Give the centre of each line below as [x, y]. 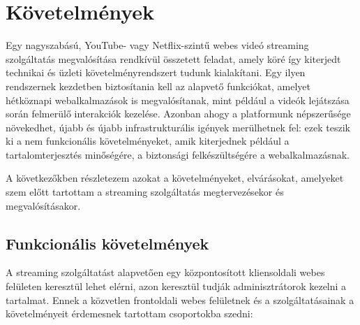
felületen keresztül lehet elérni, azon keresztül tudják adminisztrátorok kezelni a [176, 286]
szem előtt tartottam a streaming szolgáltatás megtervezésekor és [145, 192]
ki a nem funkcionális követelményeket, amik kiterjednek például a [148, 141]
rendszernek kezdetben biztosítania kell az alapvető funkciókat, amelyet [158, 86]
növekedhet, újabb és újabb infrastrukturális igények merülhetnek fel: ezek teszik [178, 127]
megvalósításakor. [43, 205]
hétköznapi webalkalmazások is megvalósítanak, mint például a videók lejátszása [178, 100]
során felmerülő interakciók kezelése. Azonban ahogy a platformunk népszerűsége [178, 114]
